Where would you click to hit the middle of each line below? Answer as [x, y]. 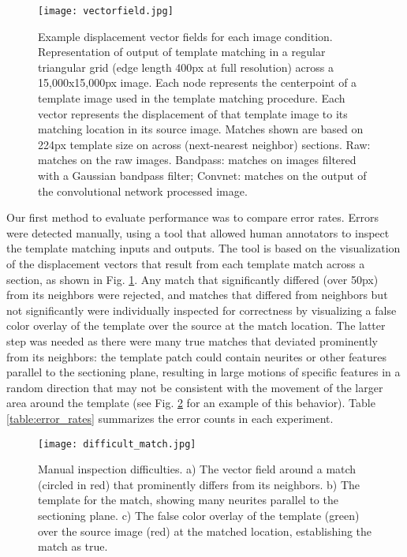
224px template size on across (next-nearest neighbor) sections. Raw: [204, 144]
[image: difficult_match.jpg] [117, 444]
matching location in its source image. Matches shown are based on [201, 129]
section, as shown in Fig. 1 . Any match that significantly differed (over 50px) [192, 279]
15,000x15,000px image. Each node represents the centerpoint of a [198, 82]
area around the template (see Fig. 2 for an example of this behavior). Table [191, 403]
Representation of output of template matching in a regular [182, 52]
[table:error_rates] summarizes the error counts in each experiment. [170, 418]
